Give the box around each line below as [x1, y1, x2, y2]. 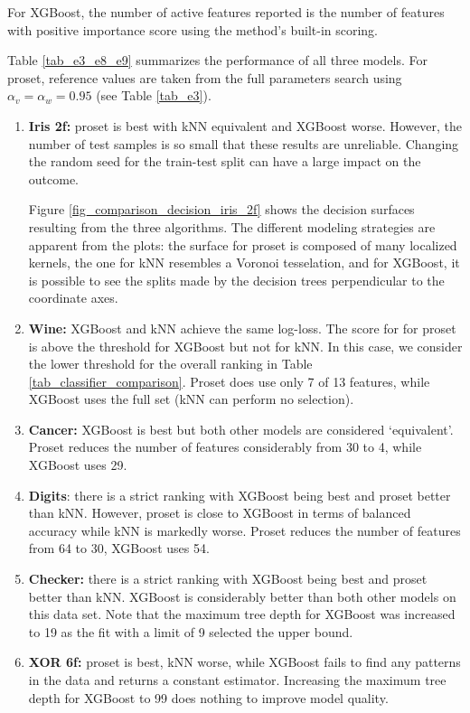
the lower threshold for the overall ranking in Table [28, 354, 313, 373]
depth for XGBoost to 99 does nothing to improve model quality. [28, 688, 389, 707]
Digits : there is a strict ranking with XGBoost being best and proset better [28, 485, 451, 504]
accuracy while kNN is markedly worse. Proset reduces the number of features [28, 521, 461, 539]
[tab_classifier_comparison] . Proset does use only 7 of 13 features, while [28, 371, 430, 390]
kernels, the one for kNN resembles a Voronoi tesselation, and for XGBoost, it [28, 253, 460, 272]
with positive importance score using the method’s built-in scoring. [7, 20, 379, 39]
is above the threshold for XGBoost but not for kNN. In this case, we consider [28, 336, 463, 355]
